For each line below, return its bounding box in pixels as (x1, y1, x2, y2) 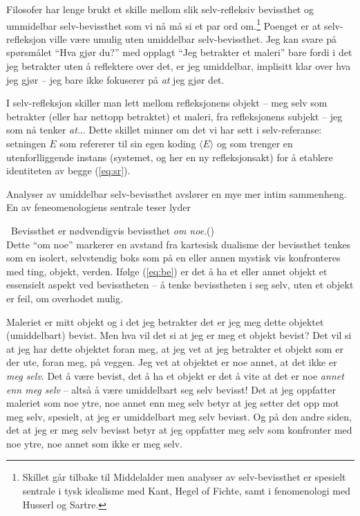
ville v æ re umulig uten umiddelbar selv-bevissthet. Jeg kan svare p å (49, 31, 337, 46)
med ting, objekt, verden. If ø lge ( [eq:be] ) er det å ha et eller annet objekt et (6, 264, 328, 278)
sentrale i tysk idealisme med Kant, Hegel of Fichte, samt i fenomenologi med (22, 483, 350, 498)
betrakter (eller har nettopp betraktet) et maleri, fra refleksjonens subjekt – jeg (6, 109, 343, 123)
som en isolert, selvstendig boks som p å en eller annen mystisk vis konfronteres (6, 250, 341, 265)
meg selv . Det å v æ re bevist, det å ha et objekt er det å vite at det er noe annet (6, 368, 344, 383)
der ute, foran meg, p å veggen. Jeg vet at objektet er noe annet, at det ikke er (6, 355, 337, 369)
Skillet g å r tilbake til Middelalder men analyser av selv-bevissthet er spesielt (22, 470, 346, 484)
